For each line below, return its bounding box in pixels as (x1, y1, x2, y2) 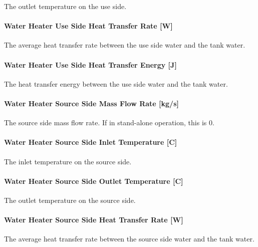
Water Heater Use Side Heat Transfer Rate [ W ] (4, 21, 173, 31)
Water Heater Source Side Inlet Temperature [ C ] (4, 137, 177, 147)
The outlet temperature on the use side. (4, 1, 127, 11)
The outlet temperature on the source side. (4, 194, 136, 205)
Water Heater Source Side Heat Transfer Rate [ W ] (4, 214, 183, 225)
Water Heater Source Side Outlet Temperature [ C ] (4, 175, 183, 186)
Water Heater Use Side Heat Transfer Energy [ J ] (4, 59, 177, 70)
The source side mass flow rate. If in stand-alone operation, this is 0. (4, 117, 214, 128)
